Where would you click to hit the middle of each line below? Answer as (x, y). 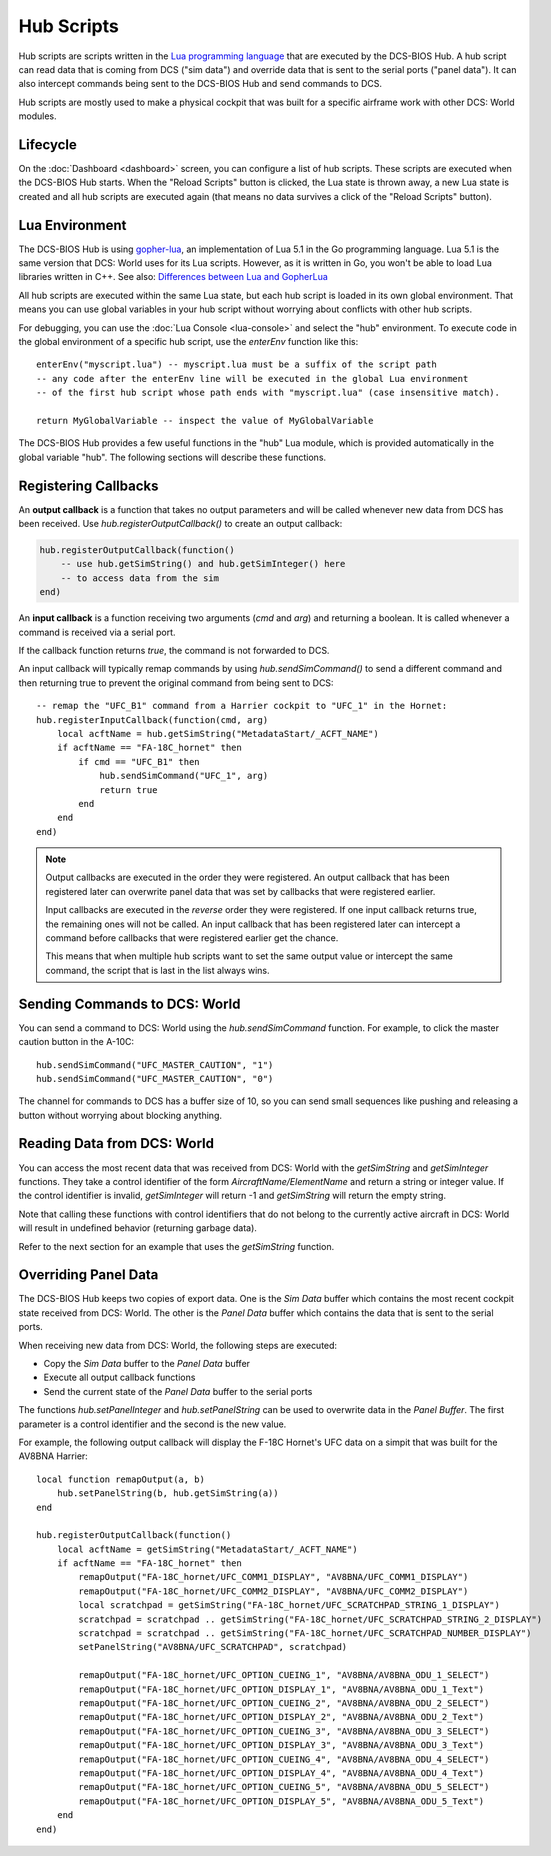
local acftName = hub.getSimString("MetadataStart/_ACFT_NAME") (217, 733)
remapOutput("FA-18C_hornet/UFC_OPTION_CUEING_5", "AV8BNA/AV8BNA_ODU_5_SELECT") (284, 1787)
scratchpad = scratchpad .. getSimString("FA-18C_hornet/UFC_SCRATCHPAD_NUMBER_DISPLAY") (305, 1633)
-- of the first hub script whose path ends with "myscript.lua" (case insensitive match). (268, 393)
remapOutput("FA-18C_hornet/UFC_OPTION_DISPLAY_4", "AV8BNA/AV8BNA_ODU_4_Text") (281, 1773)
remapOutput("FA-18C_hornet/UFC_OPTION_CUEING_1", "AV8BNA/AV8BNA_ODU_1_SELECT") (284, 1675)
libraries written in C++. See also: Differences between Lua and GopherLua (173, 277)
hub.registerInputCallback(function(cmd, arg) (152, 719)
